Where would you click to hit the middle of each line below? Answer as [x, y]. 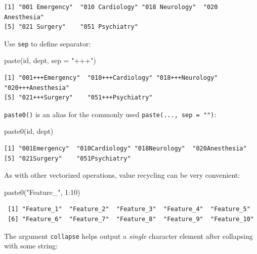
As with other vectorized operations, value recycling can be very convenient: [122, 175]
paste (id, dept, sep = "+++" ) [50, 60]
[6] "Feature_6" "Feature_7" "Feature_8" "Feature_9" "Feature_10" [131, 219]
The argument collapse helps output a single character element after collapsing [128, 236]
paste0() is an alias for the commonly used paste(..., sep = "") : [110, 114]
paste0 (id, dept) [29, 131]
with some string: [31, 246]
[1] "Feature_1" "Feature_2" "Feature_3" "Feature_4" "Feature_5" [129, 209]
